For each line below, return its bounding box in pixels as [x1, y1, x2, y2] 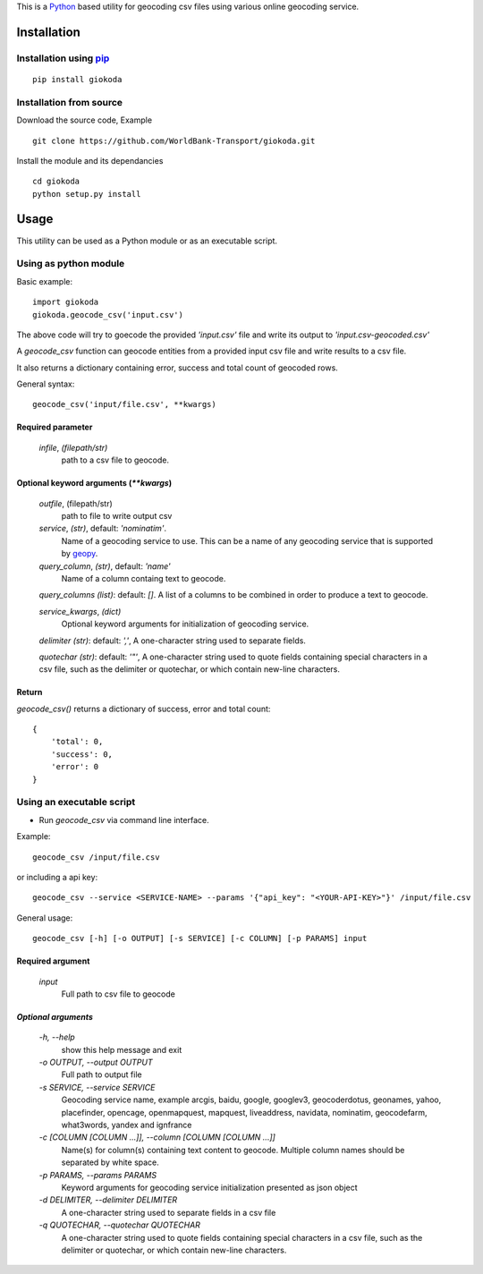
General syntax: [16, 378, 75, 389]
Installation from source [16, 96, 123, 108]
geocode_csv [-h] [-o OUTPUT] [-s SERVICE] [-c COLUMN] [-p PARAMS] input [32, 933, 368, 944]
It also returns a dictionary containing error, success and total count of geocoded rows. [16, 362, 339, 373]
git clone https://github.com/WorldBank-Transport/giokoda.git [32, 135, 316, 146]
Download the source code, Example [16, 115, 152, 125]
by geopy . [61, 548, 98, 559]
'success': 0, [50, 749, 114, 760]
